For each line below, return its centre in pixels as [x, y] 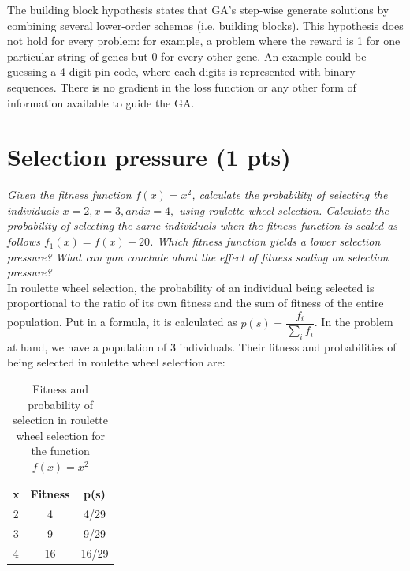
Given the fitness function [69, 195]
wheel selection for [60, 435]
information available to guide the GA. [101, 102]
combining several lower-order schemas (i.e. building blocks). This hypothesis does [205, 25]
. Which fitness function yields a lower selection [265, 241]
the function [60, 451]
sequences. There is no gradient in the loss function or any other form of [182, 86]
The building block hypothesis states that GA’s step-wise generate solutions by [198, 9]
